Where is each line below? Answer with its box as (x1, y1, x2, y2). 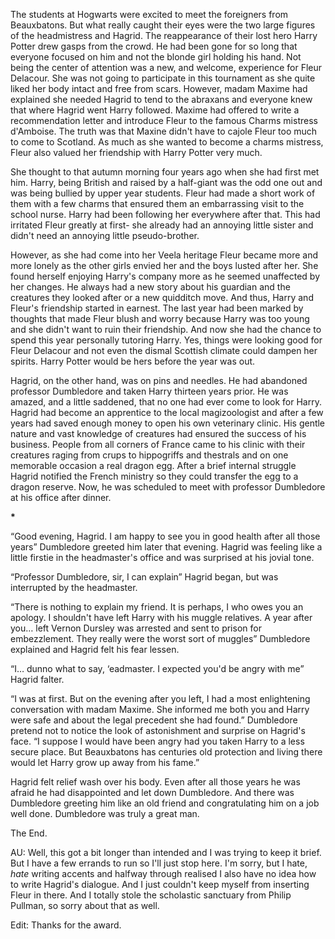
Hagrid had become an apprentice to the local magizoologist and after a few (10, 407, 324, 418)
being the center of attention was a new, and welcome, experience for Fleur (10, 62, 323, 73)
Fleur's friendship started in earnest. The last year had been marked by (10, 302, 304, 314)
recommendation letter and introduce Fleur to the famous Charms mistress (10, 115, 318, 126)
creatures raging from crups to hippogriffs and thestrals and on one (10, 449, 289, 461)
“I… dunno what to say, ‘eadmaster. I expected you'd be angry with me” (10, 663, 305, 674)
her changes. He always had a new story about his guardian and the (10, 281, 291, 293)
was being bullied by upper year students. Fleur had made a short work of (10, 187, 316, 199)
